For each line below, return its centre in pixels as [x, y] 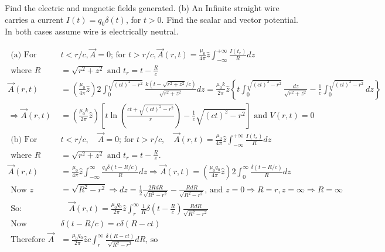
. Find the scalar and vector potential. [230, 19]
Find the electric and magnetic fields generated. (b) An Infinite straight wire [142, 8]
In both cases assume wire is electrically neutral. [92, 31]
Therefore [28, 240]
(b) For [24, 140]
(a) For [24, 55]
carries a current [34, 19]
